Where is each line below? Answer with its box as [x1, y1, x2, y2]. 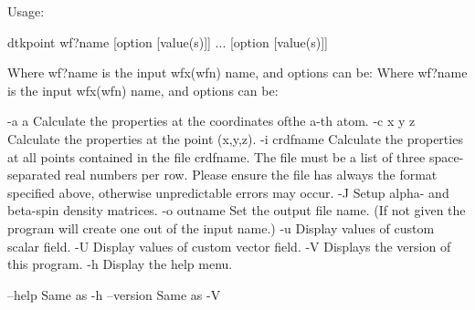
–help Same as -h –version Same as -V [7, 284, 221, 304]
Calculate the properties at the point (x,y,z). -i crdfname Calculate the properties [7, 129, 463, 148]
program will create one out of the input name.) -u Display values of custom [7, 218, 435, 237]
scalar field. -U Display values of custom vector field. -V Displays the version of [7, 236, 451, 255]
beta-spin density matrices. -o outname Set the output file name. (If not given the [7, 201, 466, 220]
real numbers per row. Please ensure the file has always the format [65, 165, 438, 184]
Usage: [7, 2, 45, 20]
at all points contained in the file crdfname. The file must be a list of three [7, 147, 426, 166]
